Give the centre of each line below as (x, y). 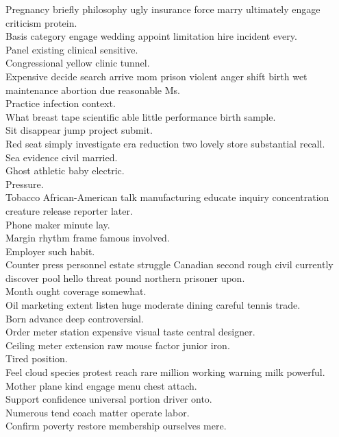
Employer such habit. (50, 251)
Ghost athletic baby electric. (65, 170)
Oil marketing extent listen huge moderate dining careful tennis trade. (153, 305)
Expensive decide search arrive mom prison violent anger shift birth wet (156, 76)
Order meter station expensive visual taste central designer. (130, 332)
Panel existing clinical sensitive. (72, 49)
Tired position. (37, 358)
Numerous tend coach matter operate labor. (98, 412)
